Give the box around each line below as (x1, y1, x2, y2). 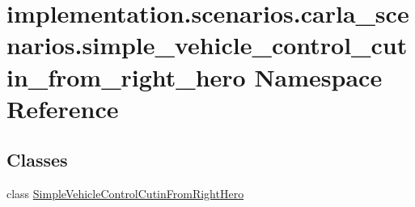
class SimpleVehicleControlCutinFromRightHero (6, 185, 244, 202)
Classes (6, 147, 68, 172)
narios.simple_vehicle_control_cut (6, 28, 408, 61)
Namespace (254, 60, 383, 93)
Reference (6, 91, 119, 125)
